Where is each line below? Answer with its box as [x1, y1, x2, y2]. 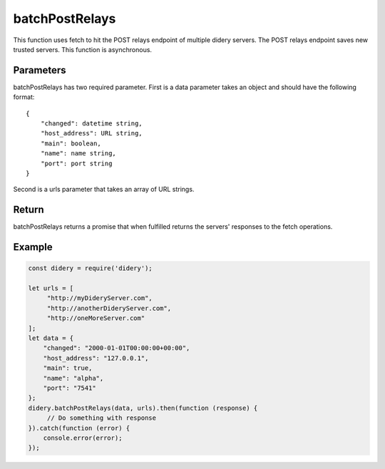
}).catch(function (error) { [28, 424, 130, 432]
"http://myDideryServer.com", [46, 294, 153, 302]
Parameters [13, 64, 66, 76]
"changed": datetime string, [40, 120, 143, 128]
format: [13, 93, 35, 101]
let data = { [28, 334, 74, 342]
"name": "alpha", [43, 374, 104, 382]
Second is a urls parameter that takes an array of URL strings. [13, 185, 195, 194]
